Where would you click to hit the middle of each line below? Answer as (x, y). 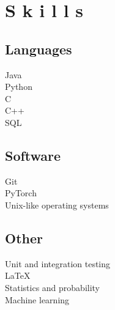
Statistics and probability (53, 287)
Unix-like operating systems (57, 205)
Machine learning (37, 299)
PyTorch (21, 193)
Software (33, 155)
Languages (39, 49)
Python (19, 87)
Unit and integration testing (58, 263)
